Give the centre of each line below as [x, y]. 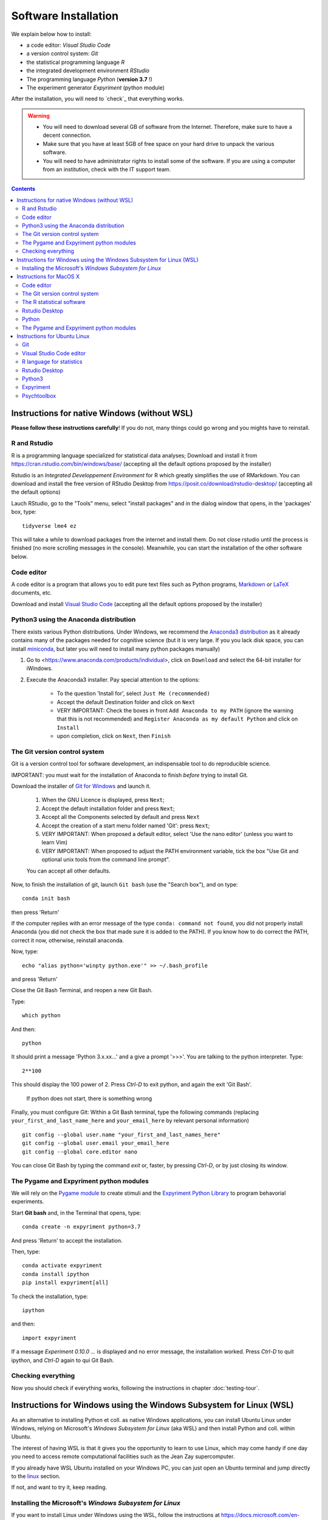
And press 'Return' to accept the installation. [67, 1240]
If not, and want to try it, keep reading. [59, 1487]
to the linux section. [36, 1476]
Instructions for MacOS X [48, 277]
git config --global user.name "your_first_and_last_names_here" [121, 1135]
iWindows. [39, 668]
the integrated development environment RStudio [88, 71]
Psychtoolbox [39, 396]
